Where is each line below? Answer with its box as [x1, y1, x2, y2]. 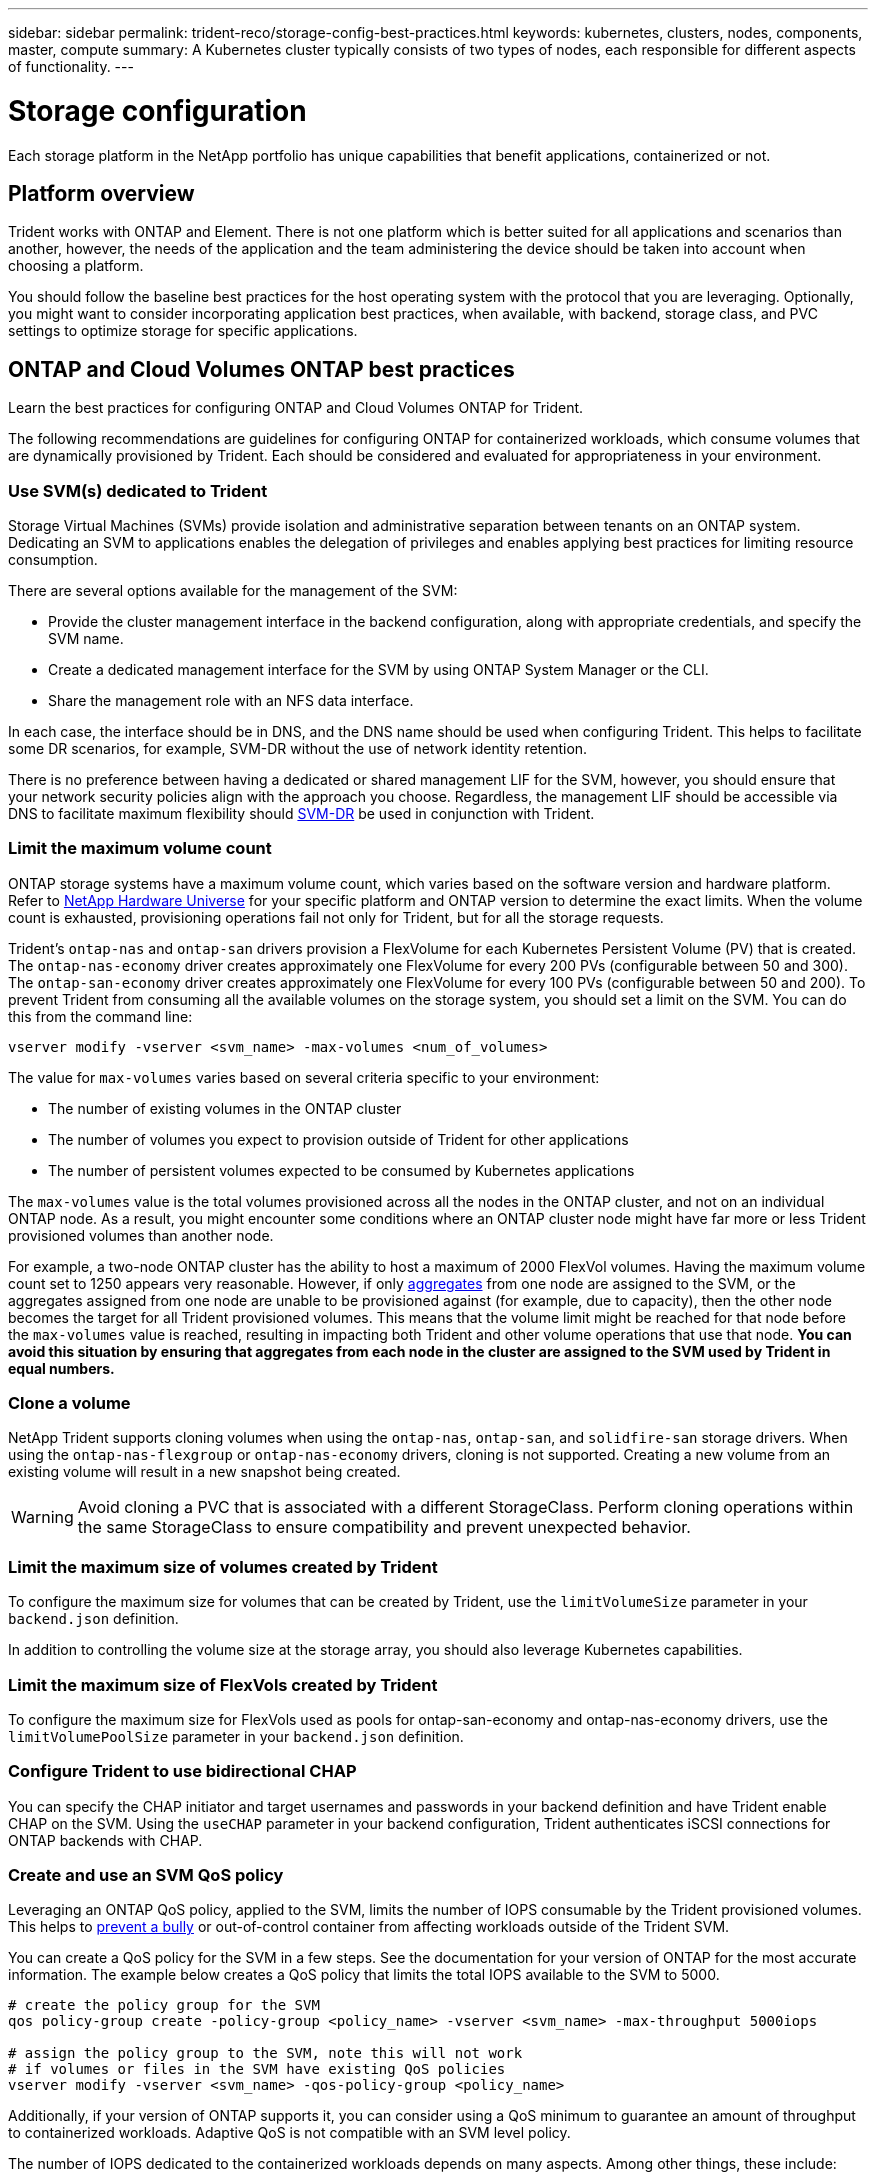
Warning [11, 1507, 74, 1528]
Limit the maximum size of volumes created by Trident [8, 1556, 438, 1577]
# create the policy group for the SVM [8, 1997, 320, 2014]
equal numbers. [8, 1359, 115, 1377]
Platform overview [8, 180, 195, 206]
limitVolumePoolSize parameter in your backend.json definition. [8, 1727, 464, 1745]
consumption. [8, 550, 98, 568]
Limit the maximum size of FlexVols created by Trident [8, 1674, 438, 1695]
